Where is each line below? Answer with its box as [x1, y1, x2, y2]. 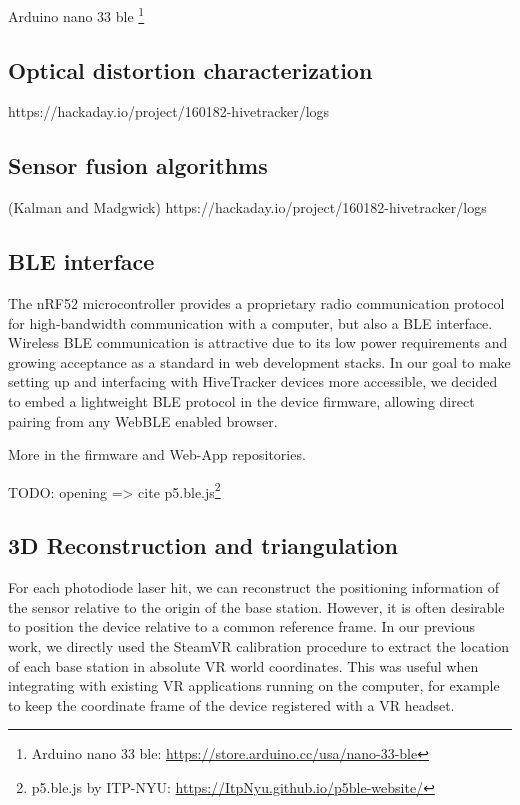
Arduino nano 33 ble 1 [8, 3, 145, 26]
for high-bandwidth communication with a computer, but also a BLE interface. [8, 312, 493, 333]
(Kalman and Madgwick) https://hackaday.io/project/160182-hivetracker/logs [8, 197, 487, 218]
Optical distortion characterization [8, 54, 373, 85]
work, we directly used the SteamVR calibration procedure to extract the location [8, 636, 510, 657]
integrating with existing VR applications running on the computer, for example [8, 675, 500, 696]
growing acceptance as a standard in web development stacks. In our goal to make [8, 351, 511, 372]
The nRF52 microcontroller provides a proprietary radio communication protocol [8, 293, 505, 314]
